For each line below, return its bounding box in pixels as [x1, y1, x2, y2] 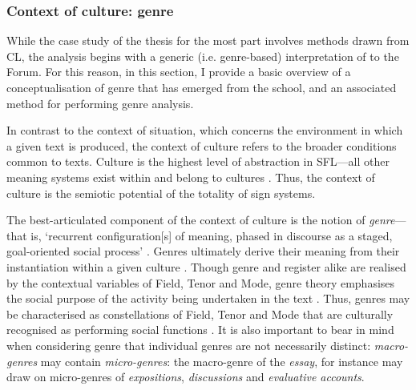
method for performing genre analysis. [6, 94, 194, 111]
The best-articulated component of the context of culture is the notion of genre [6, 211, 395, 228]
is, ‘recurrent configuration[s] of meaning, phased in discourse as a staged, [30, 227, 393, 243]
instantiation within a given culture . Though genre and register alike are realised [6, 258, 406, 275]
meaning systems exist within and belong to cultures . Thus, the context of [6, 168, 375, 185]
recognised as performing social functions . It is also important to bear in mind [6, 321, 394, 338]
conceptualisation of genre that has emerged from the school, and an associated [6, 79, 397, 95]
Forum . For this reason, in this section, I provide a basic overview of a [6, 63, 351, 80]
